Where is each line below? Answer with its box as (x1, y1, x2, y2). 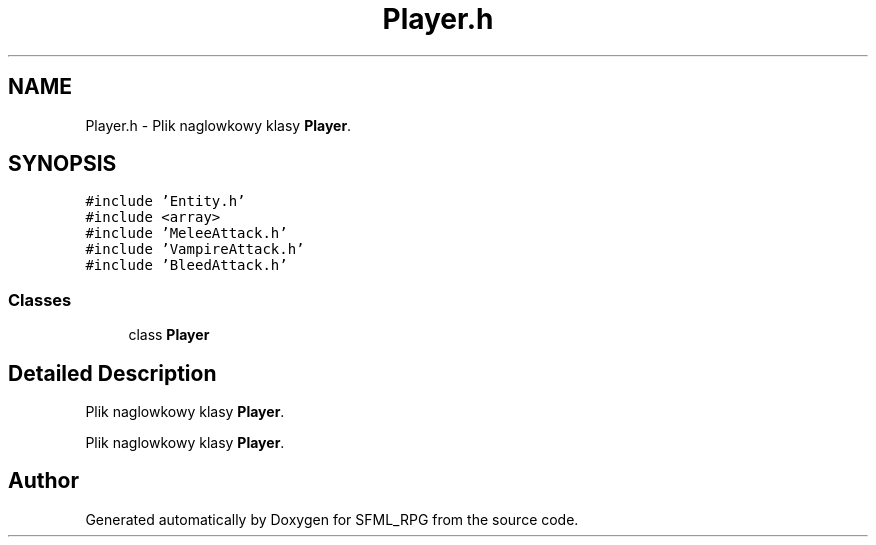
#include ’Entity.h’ (85, 193, 246, 210)
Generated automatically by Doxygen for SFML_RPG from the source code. (85, 510, 579, 528)
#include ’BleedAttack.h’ (85, 257, 288, 274)
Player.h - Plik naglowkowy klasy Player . (85, 116, 352, 134)
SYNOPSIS (8, 151, 117, 177)
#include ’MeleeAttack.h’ (85, 225, 288, 242)
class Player (128, 326, 210, 344)
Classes (8, 289, 72, 310)
